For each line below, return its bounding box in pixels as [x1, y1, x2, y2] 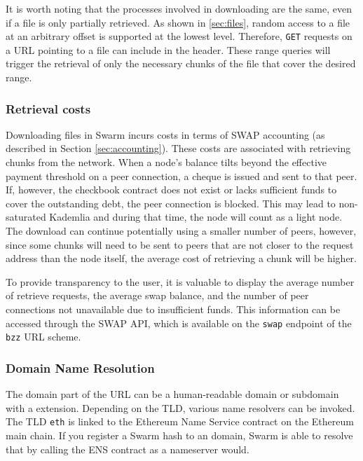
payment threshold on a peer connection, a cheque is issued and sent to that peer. [6, 168, 357, 183]
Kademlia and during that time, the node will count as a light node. [49, 209, 343, 224]
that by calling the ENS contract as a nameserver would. [6, 441, 249, 456]
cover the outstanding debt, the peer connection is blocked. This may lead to [6, 195, 336, 210]
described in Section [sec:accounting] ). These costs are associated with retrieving [6, 141, 351, 156]
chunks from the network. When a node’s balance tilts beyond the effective [6, 155, 327, 170]
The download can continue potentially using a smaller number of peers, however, [6, 223, 357, 238]
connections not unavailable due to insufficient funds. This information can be [6, 301, 341, 316]
